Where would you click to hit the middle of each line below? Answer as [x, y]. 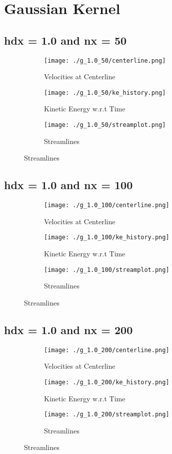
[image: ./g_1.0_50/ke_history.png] [105, 93]
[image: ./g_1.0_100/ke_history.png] [107, 238]
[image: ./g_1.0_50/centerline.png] [105, 60]
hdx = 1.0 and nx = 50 [65, 40]
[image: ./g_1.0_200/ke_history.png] [107, 382]
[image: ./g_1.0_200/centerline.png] [107, 350]
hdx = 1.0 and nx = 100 [68, 185]
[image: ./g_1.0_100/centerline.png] [107, 205]
